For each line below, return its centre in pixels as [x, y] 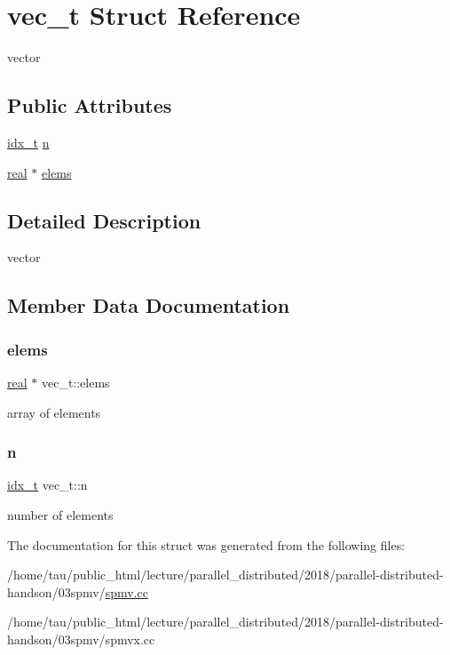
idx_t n [28, 142]
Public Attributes [90, 105]
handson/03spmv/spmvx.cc [81, 639]
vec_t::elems [75, 382]
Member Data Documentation [149, 305]
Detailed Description [104, 220]
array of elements [54, 412]
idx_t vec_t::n [47, 485]
